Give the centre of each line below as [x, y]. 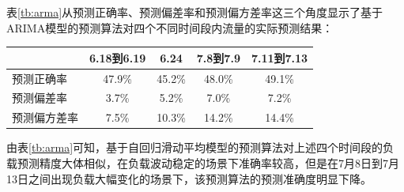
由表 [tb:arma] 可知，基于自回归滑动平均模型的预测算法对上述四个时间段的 [195, 147]
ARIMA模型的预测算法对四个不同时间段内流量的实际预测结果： [170, 27]
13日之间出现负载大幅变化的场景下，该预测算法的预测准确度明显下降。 [189, 178]
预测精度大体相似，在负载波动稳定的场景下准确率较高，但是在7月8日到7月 [208, 162]
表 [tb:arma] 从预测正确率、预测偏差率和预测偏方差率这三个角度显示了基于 [195, 12]
